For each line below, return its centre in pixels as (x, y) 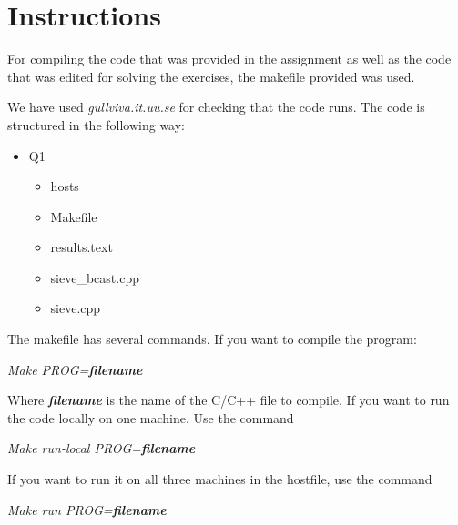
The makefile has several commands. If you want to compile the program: (212, 339)
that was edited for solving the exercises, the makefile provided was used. (211, 76)
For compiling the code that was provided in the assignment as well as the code (229, 59)
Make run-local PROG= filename (102, 448)
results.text (81, 247)
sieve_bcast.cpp (95, 277)
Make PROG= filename (75, 369)
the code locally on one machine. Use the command (151, 417)
